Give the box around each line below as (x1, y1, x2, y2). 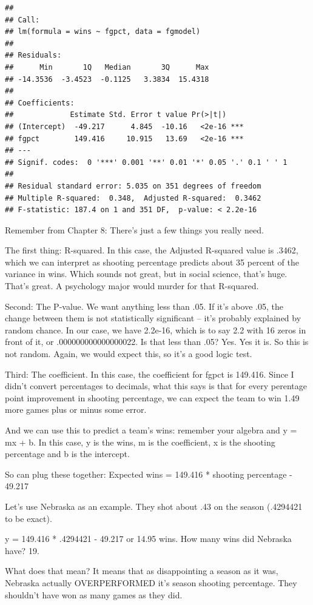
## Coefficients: (5, 98, 75, 107)
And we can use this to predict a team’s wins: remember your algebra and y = (5, 424, 297, 436)
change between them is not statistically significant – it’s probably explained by (5, 312, 301, 324)
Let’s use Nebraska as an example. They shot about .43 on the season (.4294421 (5, 500, 303, 512)
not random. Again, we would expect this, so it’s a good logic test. (5, 347, 252, 360)
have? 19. (5, 544, 39, 557)
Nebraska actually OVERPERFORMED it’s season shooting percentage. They (5, 576, 297, 589)
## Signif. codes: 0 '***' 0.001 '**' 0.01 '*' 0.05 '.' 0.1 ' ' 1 (5, 158, 288, 167)
